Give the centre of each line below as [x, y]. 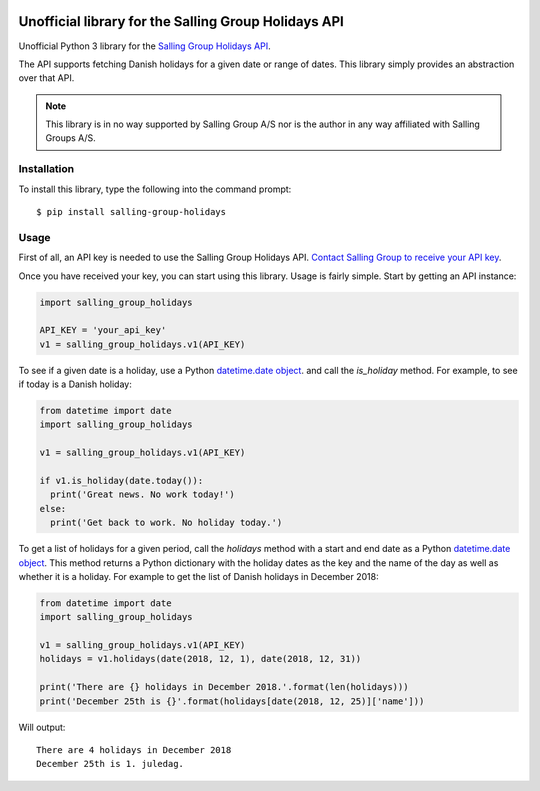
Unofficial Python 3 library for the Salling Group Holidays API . [144, 46]
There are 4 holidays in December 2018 [134, 750]
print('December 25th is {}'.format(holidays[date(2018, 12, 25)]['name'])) [232, 701]
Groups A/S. [71, 138]
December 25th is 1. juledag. [110, 764]
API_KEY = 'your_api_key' [103, 330]
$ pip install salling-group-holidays [131, 211]
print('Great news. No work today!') [142, 494]
